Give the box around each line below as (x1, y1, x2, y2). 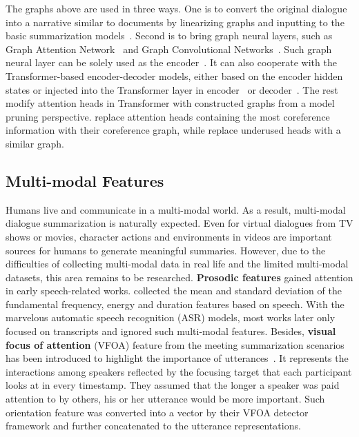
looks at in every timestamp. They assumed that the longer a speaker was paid (6, 378, 340, 392)
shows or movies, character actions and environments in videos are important (6, 229, 332, 243)
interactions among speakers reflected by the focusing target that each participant (6, 364, 352, 378)
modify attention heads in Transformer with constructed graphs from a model (6, 96, 335, 110)
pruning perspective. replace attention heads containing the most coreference (6, 109, 330, 123)
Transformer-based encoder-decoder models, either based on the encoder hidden (6, 68, 343, 83)
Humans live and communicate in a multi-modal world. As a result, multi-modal (6, 202, 346, 216)
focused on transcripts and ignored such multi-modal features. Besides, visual (6, 324, 336, 338)
